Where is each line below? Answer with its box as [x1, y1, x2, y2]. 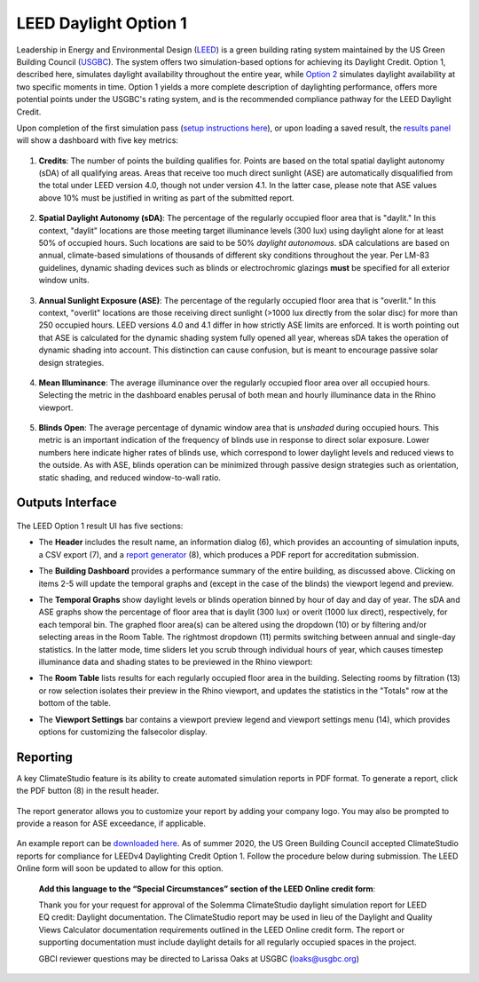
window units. [38, 275, 90, 286]
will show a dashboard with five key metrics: [16, 135, 179, 146]
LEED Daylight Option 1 [16, 13, 188, 33]
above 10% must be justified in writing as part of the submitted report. [38, 192, 294, 203]
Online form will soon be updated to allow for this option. [16, 863, 224, 874]
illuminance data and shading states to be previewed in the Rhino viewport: [38, 656, 313, 667]
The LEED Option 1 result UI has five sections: [16, 520, 184, 532]
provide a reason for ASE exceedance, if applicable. [16, 818, 206, 828]
